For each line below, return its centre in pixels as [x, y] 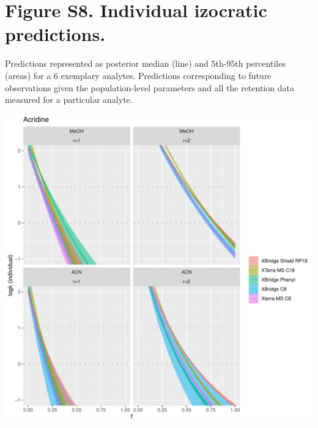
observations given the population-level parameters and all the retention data [150, 87]
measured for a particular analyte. [69, 99]
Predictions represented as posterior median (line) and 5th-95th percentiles [145, 63]
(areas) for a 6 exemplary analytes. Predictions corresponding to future [138, 75]
